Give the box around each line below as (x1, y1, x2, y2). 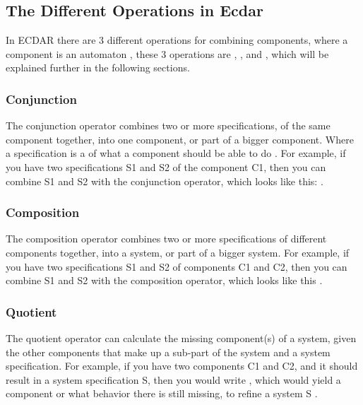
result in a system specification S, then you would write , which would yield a (6, 372, 341, 387)
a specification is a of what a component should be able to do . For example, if (6, 146, 346, 160)
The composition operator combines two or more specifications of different (6, 231, 327, 246)
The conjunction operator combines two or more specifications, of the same (6, 118, 331, 133)
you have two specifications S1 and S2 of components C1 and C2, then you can (6, 259, 347, 274)
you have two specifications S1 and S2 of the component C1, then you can (6, 159, 326, 174)
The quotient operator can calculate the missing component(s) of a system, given (6, 330, 357, 345)
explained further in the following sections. (6, 60, 190, 75)
